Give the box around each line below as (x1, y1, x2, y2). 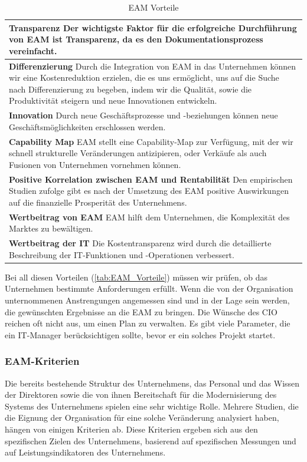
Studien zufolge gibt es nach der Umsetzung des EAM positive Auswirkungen (9, 184, 289, 197)
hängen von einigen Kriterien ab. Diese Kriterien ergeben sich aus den (5, 423, 258, 435)
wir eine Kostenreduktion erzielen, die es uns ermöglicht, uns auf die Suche (9, 71, 279, 84)
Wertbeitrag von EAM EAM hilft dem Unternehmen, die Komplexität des (9, 210, 290, 223)
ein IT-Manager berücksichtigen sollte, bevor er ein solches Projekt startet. (5, 328, 276, 341)
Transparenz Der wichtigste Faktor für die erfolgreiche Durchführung (9, 21, 297, 34)
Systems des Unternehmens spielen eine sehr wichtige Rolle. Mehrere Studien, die (5, 400, 299, 412)
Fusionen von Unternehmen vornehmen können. (9, 158, 181, 170)
